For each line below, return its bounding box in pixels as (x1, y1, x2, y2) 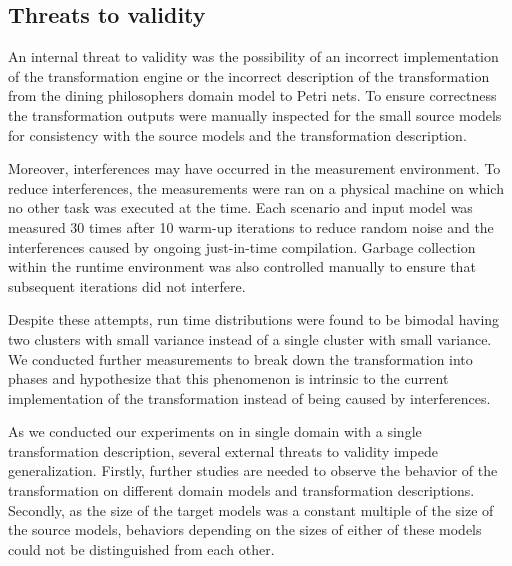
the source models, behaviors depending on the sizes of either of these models (8, 519, 482, 540)
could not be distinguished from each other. (8, 538, 275, 559)
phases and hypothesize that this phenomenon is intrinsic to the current (8, 368, 449, 389)
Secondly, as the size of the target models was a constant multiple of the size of (8, 499, 494, 520)
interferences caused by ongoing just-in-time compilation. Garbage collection (8, 236, 476, 257)
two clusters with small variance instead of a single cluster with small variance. (8, 328, 492, 349)
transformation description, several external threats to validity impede (8, 440, 438, 461)
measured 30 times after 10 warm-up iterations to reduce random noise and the (8, 216, 494, 237)
